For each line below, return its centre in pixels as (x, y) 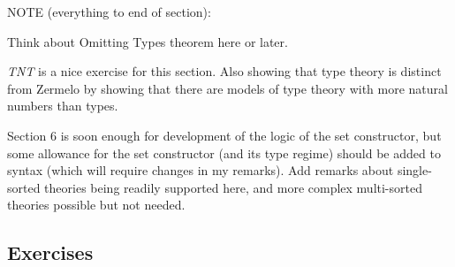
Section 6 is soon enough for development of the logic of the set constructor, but (224, 135)
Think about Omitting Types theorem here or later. (148, 41)
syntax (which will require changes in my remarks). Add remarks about (201, 170)
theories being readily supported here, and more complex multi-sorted (233, 187)
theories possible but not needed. (96, 205)
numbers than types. (63, 106)
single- (414, 170)
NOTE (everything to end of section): (109, 11)
